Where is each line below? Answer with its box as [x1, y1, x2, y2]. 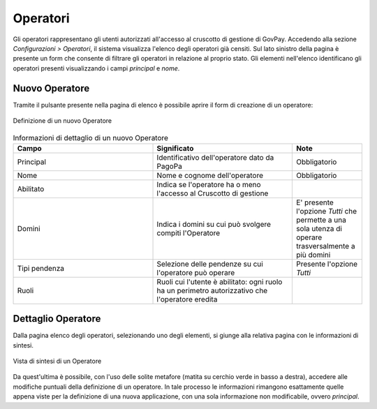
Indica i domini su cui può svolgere [156, 219, 272, 229]
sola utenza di [295, 223, 342, 233]
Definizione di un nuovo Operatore [13, 117, 112, 125]
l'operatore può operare [156, 267, 235, 277]
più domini [295, 250, 331, 260]
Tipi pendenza [17, 263, 65, 273]
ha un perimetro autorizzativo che [156, 285, 268, 295]
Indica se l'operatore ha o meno [156, 179, 261, 189]
